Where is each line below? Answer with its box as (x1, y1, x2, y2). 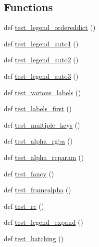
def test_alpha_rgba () (4, 136, 73, 146)
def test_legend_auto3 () (4, 71, 79, 81)
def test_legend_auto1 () (4, 38, 79, 48)
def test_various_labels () (4, 87, 81, 97)
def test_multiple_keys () (4, 119, 80, 130)
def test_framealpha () (4, 185, 71, 195)
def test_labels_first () (4, 103, 72, 114)
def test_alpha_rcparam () (4, 152, 84, 162)
